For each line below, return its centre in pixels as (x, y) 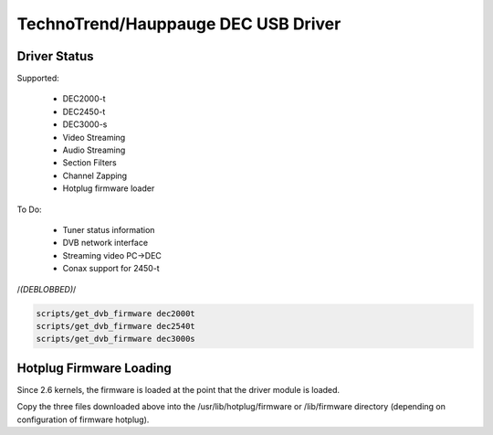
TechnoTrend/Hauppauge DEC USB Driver (179, 24)
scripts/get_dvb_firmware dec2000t (115, 313)
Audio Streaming (94, 150)
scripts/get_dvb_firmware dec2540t (115, 326)
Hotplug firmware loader (109, 188)
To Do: (29, 209)
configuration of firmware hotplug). (83, 419)
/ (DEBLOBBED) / (47, 289)
